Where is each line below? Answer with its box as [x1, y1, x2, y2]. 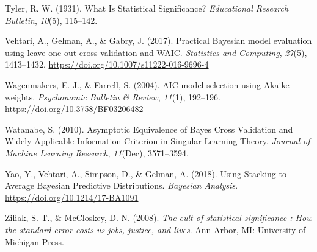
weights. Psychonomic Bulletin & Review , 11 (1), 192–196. [5, 90, 220, 103]
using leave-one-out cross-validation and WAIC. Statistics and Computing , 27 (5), [5, 46, 307, 58]
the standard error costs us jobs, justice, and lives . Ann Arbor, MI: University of [5, 223, 306, 236]
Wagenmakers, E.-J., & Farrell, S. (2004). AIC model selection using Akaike [5, 78, 290, 91]
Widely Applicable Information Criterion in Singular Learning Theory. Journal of [5, 135, 310, 147]
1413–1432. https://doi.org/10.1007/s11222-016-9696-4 [5, 58, 209, 71]
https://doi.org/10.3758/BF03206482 [5, 102, 144, 115]
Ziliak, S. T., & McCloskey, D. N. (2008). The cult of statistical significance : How [5, 211, 312, 224]
